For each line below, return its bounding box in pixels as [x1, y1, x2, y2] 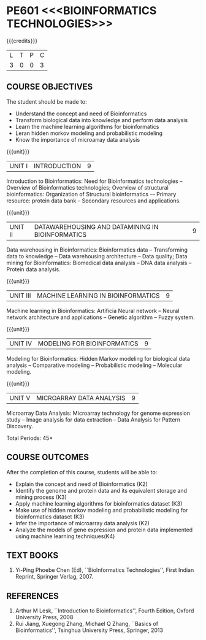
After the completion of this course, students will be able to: [6, 468, 158, 476]
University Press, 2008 [15, 614, 74, 621]
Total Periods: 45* [6, 434, 53, 442]
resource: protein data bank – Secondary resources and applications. [6, 197, 181, 204]
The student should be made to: [6, 98, 87, 105]
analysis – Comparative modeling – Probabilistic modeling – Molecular [6, 361, 183, 369]
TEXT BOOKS [6, 550, 59, 560]
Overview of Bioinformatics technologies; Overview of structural [6, 183, 169, 191]
